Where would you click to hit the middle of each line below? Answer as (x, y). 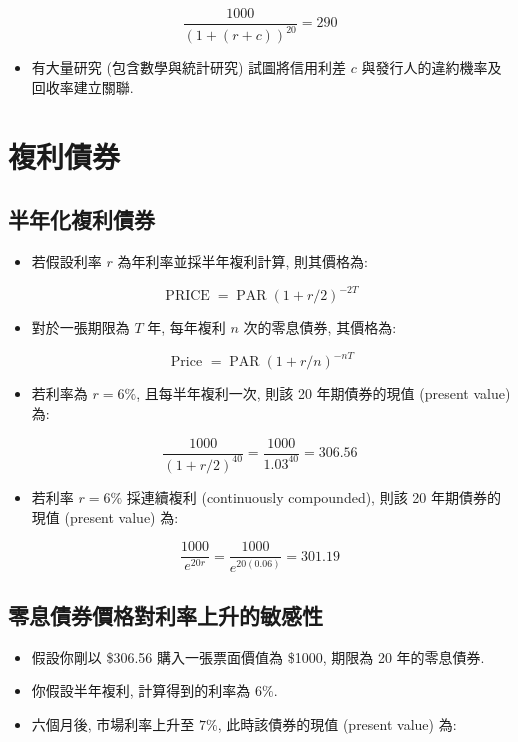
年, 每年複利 (186, 327)
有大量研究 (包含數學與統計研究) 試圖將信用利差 (189, 67)
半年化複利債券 (81, 219)
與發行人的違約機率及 (431, 67)
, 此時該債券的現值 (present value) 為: (337, 723)
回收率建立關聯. (82, 87)
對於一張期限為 (80, 327)
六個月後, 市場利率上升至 (113, 723)
